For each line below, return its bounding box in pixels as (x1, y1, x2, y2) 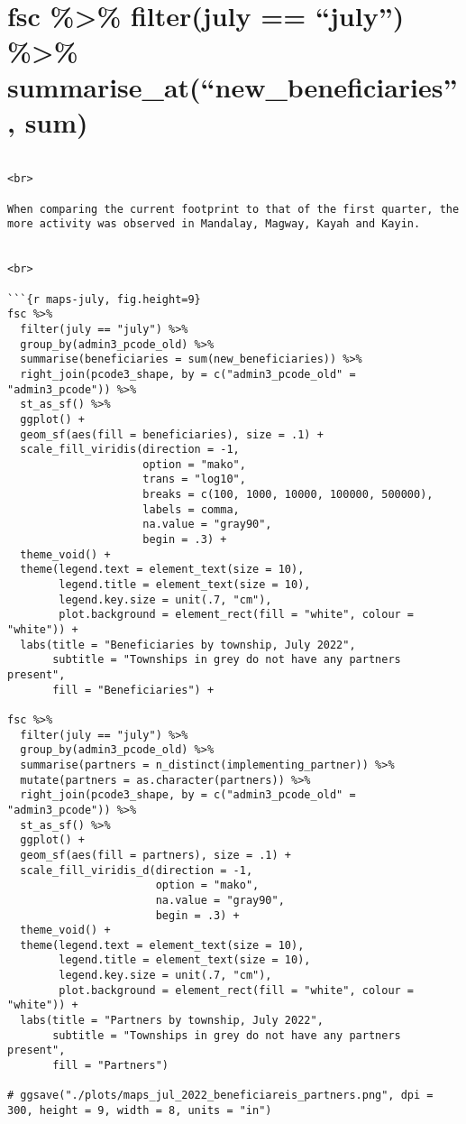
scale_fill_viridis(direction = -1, (20, 443, 240, 456)
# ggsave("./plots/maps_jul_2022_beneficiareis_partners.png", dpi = (7, 1089, 434, 1102)
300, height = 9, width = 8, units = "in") (7, 1104, 272, 1118)
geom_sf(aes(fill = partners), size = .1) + (20, 848, 291, 861)
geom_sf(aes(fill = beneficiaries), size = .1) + (20, 428, 324, 441)
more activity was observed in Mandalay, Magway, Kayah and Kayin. (7, 217, 421, 231)
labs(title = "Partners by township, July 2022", (20, 1014, 324, 1027)
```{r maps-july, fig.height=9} (7, 292, 201, 306)
